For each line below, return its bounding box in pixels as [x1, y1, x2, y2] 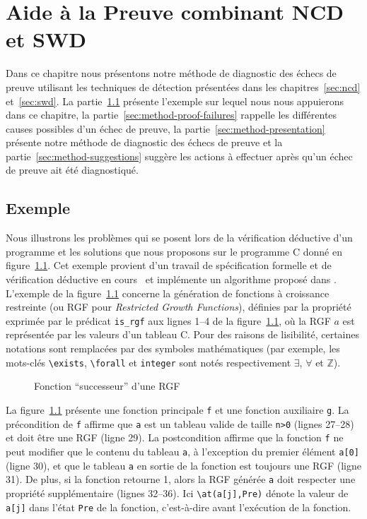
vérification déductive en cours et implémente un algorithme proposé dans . [6, 272, 337, 287]
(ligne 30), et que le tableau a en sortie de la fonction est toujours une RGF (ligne [6, 458, 362, 472]
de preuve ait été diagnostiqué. [6, 162, 139, 177]
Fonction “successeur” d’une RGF [34, 378, 180, 393]
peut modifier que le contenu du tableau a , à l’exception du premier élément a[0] [6, 443, 359, 458]
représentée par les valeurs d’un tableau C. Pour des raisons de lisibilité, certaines [6, 327, 360, 342]
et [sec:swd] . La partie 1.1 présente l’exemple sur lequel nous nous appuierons [6, 93, 344, 108]
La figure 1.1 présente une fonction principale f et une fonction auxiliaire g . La [6, 402, 349, 417]
